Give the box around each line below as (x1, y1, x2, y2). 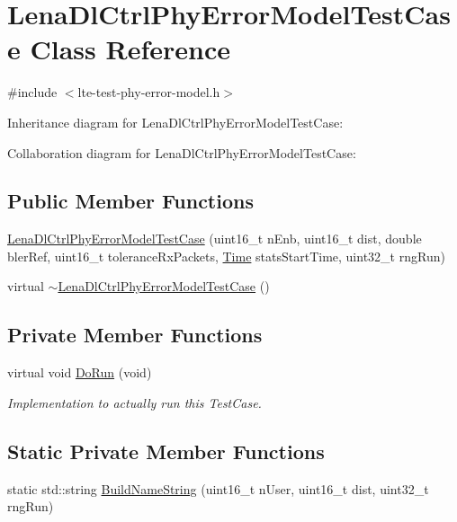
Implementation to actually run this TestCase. (7, 393, 262, 411)
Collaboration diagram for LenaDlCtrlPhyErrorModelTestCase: (7, 143, 356, 162)
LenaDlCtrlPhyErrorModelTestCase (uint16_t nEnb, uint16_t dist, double (7, 229, 422, 248)
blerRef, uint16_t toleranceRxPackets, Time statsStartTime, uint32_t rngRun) (7, 246, 445, 265)
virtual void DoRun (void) (7, 363, 152, 382)
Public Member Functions (7, 187, 254, 215)
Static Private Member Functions (7, 437, 325, 464)
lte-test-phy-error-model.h (77, 83, 220, 102)
